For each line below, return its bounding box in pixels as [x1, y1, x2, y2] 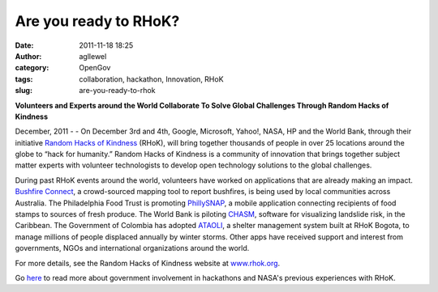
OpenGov [79, 63, 111, 73]
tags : [15, 74, 33, 84]
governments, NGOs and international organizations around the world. [15, 243, 250, 253]
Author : [15, 51, 42, 61]
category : [15, 63, 49, 73]
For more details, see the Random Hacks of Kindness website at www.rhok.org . [15, 258, 281, 268]
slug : [15, 86, 32, 95]
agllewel [79, 51, 107, 61]
